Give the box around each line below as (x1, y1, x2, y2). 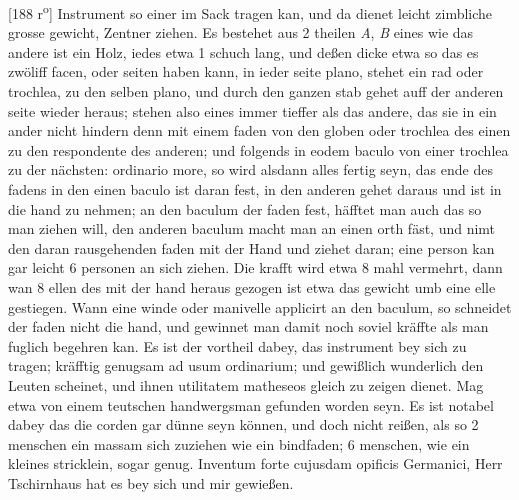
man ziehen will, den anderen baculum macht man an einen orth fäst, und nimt (8, 218, 496, 239)
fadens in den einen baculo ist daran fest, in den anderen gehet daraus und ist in (8, 179, 502, 199)
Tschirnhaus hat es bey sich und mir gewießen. (8, 472, 294, 493)
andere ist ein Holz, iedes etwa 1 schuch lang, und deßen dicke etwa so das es (8, 41, 479, 62)
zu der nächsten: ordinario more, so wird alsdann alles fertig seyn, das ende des (8, 159, 493, 180)
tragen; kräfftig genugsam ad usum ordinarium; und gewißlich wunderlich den (8, 355, 484, 376)
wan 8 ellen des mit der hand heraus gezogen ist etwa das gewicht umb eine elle (8, 276, 496, 297)
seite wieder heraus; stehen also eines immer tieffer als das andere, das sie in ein (8, 100, 497, 121)
